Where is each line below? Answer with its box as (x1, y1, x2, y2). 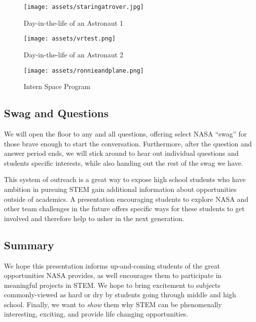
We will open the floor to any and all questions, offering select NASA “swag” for (4, 128, 247, 138)
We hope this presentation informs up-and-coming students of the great (4, 260, 220, 271)
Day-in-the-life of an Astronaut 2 (24, 49, 123, 59)
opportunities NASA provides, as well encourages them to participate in (4, 270, 222, 280)
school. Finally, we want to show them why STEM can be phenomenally (4, 299, 222, 309)
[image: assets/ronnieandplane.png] (24, 67, 144, 74)
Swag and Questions (4, 105, 109, 121)
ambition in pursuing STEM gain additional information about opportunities (4, 184, 237, 194)
